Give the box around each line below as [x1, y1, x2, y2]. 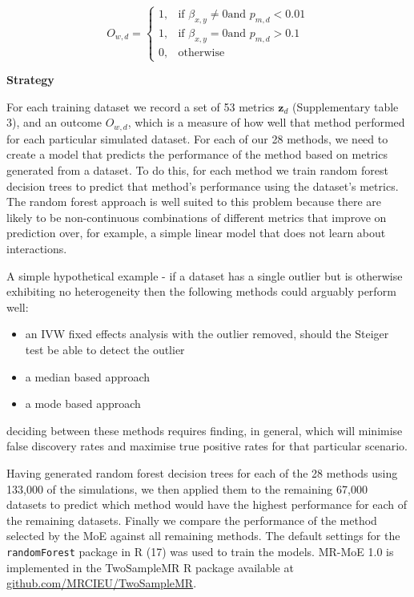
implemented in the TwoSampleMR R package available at [6, 559, 294, 575]
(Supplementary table [292, 98, 399, 115]
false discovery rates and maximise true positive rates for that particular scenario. [6, 438, 408, 454]
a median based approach [25, 368, 151, 385]
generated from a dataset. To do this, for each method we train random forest [6, 162, 388, 178]
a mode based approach [25, 395, 141, 412]
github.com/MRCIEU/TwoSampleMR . [6, 575, 197, 591]
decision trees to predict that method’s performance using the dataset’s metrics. [6, 177, 399, 194]
